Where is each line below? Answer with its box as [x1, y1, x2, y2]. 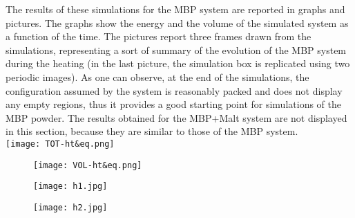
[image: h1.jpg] [33, 181, 108, 192]
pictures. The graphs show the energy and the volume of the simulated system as [6, 15, 349, 30]
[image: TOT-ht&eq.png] [6, 138, 115, 149]
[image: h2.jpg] [33, 202, 108, 212]
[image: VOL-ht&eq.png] [33, 160, 142, 170]
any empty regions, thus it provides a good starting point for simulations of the [6, 97, 341, 111]
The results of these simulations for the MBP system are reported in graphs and [6, 2, 345, 16]
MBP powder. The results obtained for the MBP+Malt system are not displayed [6, 110, 347, 125]
